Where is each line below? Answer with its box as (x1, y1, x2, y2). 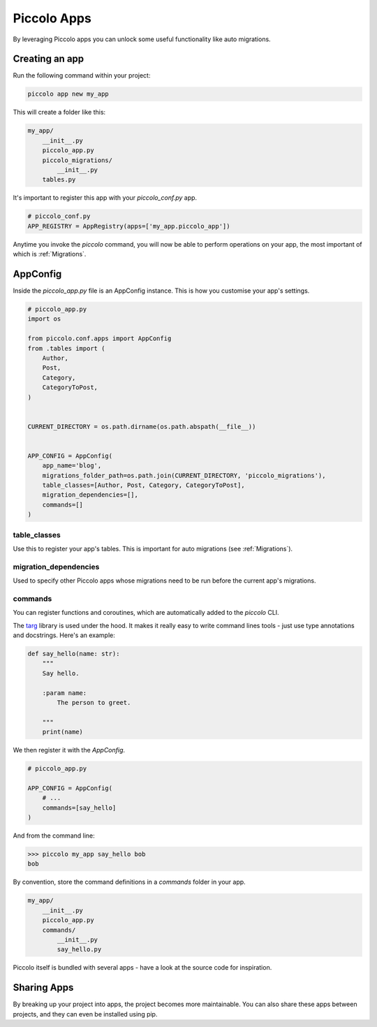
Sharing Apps (13, 982, 74, 993)
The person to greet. (57, 699, 131, 706)
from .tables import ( (27, 344, 105, 352)
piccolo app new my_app (27, 90, 110, 98)
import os (27, 315, 61, 323)
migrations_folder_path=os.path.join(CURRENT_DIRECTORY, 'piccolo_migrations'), (42, 472, 326, 479)
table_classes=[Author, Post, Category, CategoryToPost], (42, 481, 245, 489)
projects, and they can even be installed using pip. (13, 1010, 158, 1018)
